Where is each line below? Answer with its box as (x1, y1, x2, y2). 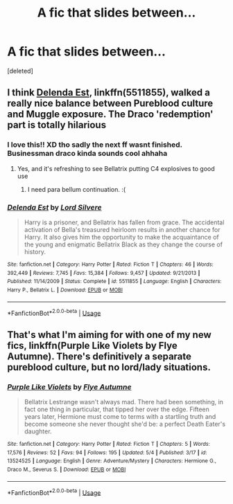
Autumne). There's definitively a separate (7, 350, 192, 362)
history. (24, 247, 46, 255)
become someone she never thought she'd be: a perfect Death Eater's (24, 420, 226, 428)
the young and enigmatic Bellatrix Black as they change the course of (24, 240, 223, 249)
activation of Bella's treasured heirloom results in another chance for (24, 225, 221, 233)
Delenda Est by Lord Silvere (7, 202, 102, 212)
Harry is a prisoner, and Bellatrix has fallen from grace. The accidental (24, 218, 225, 226)
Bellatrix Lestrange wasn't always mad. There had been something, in (24, 397, 224, 406)
